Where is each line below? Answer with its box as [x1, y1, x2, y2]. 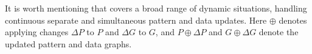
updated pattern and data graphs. [5, 37, 132, 50]
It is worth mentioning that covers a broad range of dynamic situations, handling [5, 2, 307, 14]
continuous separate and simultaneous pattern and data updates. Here [5, 13, 267, 26]
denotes [279, 13, 307, 26]
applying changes [5, 25, 69, 38]
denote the [258, 25, 299, 38]
